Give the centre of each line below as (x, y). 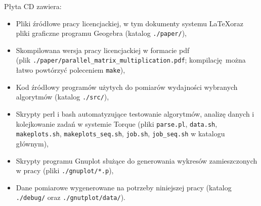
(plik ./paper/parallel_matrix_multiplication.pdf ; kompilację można (131, 60)
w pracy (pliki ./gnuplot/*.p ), (65, 170)
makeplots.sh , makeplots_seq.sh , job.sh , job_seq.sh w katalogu (120, 134)
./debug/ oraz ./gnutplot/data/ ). (71, 197)
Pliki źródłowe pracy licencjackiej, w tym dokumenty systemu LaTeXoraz (129, 23)
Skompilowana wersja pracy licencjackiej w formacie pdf (103, 50)
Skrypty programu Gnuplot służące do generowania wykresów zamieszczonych (137, 160)
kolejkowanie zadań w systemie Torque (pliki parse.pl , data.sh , (117, 123)
